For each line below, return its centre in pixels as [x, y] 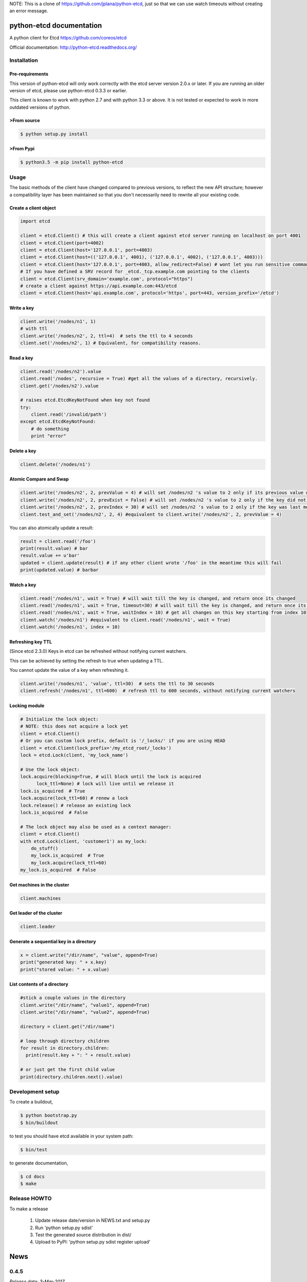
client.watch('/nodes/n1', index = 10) [70, 627]
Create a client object [33, 208]
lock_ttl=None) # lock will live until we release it [105, 784]
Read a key [21, 358]
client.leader [38, 927]
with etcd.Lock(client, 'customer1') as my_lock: [84, 841]
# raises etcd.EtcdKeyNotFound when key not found [85, 400]
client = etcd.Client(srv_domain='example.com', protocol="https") [107, 279]
